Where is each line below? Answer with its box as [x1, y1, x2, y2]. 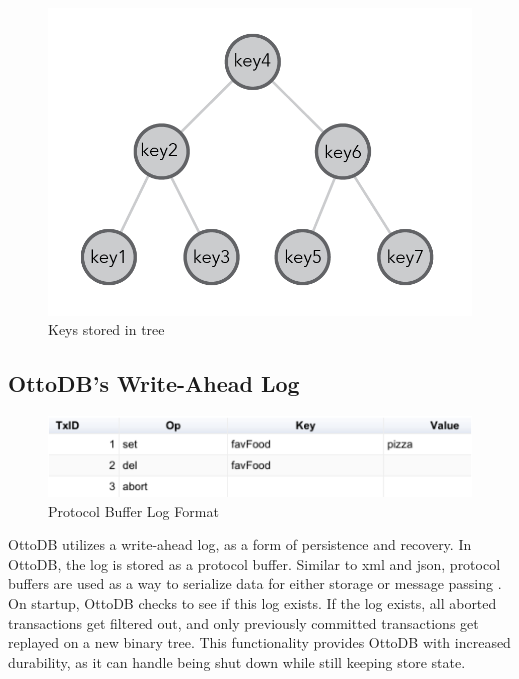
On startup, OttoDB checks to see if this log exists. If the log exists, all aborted [8, 593, 497, 614]
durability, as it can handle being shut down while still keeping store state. [8, 651, 466, 672]
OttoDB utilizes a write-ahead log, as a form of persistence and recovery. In [8, 534, 472, 555]
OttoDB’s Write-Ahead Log [8, 368, 300, 399]
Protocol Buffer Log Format [48, 500, 219, 521]
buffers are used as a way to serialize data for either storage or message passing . [8, 573, 502, 594]
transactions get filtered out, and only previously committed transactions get [8, 612, 479, 633]
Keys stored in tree [48, 319, 165, 340]
